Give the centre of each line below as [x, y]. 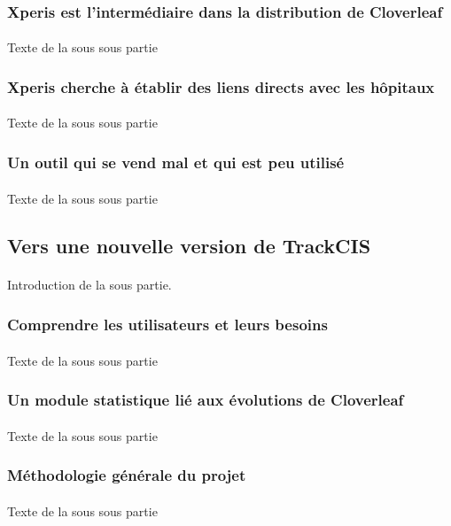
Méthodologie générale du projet [127, 475]
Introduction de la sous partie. [89, 285]
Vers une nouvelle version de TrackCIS [189, 246]
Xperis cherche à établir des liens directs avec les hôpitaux [221, 86]
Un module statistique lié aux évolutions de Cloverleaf [206, 400]
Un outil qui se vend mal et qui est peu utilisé [176, 162]
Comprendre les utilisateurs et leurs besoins [167, 324]
